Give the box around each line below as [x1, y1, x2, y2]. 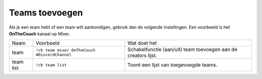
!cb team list [35, 62, 67, 67]
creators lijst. [127, 52, 157, 59]
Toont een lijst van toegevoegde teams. [127, 62, 218, 68]
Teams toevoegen [9, 7, 83, 18]
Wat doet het [127, 40, 157, 47]
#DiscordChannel [35, 52, 72, 58]
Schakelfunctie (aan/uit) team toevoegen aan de [127, 46, 238, 53]
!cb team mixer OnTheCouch [35, 47, 96, 53]
